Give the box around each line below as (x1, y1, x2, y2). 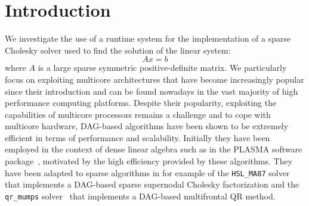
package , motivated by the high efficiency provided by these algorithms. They (5, 155, 293, 167)
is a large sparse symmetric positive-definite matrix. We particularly (38, 61, 287, 74)
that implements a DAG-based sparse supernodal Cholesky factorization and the (5, 178, 299, 191)
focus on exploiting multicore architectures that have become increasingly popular (5, 73, 304, 85)
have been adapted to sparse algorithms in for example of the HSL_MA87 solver (5, 166, 290, 179)
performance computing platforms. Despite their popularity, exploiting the (5, 96, 277, 109)
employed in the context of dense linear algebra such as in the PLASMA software (5, 143, 302, 155)
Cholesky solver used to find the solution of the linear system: (5, 43, 231, 56)
